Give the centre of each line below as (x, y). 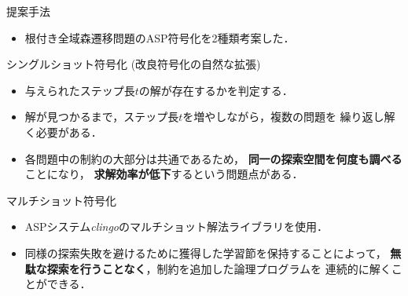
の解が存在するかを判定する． (216, 90)
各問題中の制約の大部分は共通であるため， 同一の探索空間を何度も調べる (213, 158)
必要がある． (69, 132)
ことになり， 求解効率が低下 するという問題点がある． (164, 174)
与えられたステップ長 (80, 90)
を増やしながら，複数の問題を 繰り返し (283, 117)
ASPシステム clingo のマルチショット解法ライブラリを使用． (176, 227)
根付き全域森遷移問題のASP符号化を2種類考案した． (160, 37)
